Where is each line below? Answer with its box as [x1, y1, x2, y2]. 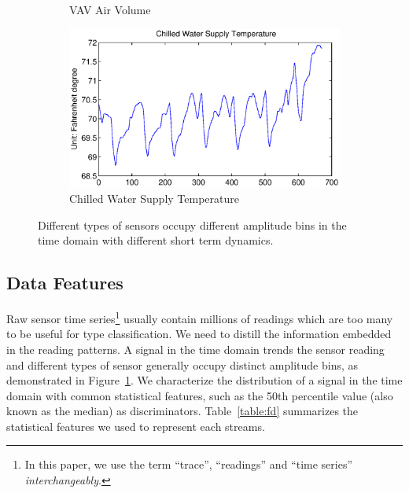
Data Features [6, 270, 123, 295]
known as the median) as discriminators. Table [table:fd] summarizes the [6, 403, 359, 419]
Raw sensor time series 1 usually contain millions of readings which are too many [6, 308, 393, 326]
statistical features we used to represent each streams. [6, 418, 265, 434]
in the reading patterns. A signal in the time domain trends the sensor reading [6, 340, 385, 357]
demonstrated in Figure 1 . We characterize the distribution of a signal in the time [6, 372, 403, 388]
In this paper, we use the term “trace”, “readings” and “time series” [24, 456, 353, 473]
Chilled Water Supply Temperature [69, 190, 239, 207]
